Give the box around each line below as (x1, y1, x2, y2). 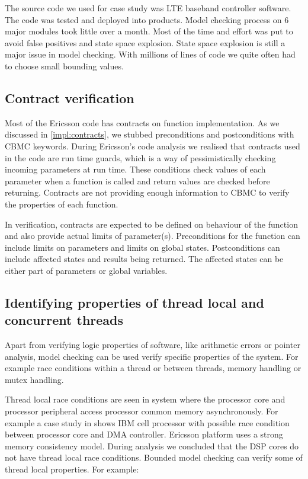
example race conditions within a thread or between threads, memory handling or (5, 362, 301, 374)
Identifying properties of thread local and (5, 293, 264, 311)
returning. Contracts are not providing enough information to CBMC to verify (5, 186, 290, 199)
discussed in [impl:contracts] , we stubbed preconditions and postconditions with (5, 128, 294, 140)
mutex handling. (5, 373, 64, 385)
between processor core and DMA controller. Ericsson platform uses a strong (5, 428, 283, 440)
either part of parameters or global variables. (5, 264, 168, 276)
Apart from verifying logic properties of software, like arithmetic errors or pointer (5, 339, 300, 351)
